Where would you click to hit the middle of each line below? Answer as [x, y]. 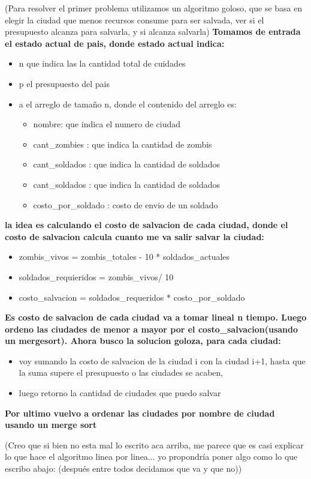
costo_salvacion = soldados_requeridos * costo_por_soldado [132, 297]
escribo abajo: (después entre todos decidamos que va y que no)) [123, 468]
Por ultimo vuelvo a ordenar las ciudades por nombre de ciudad [140, 413]
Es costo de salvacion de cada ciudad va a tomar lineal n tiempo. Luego [156, 317]
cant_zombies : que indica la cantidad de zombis [123, 144]
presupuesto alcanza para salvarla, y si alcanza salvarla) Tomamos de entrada [153, 32]
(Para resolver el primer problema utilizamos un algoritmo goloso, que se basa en [154, 8]
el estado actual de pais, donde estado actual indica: [115, 43]
